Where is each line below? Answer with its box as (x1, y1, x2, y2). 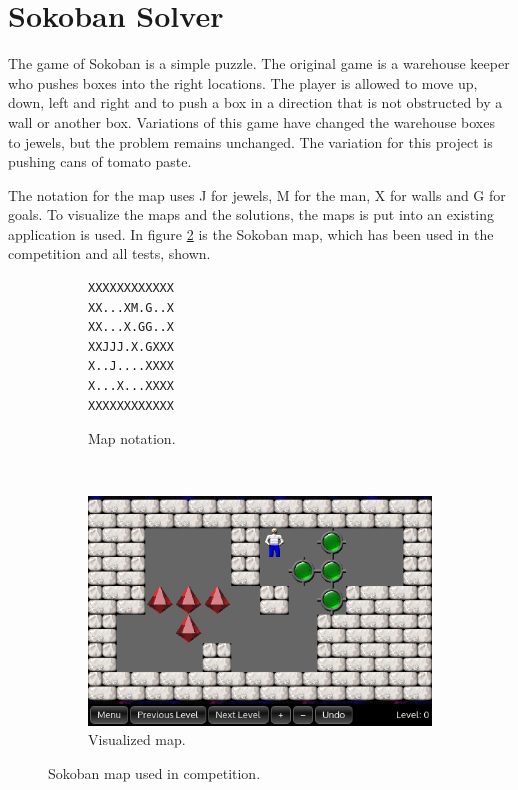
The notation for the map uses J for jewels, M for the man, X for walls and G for (8, 184, 506, 205)
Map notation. (88, 428, 176, 449)
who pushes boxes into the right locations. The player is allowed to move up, (8, 72, 478, 93)
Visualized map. (88, 729, 186, 750)
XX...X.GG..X (88, 320, 174, 335)
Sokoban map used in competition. (48, 762, 261, 783)
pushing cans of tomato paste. (8, 151, 192, 172)
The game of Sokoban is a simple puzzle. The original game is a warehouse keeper (8, 53, 510, 74)
